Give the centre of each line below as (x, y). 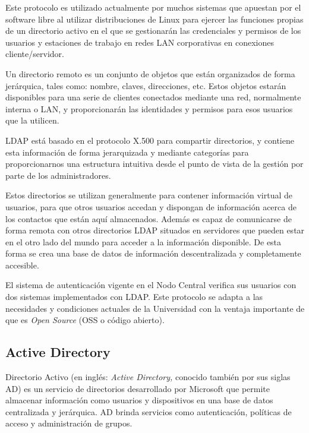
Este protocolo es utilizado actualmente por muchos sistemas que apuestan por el (153, 7)
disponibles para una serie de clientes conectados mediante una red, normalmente (153, 97)
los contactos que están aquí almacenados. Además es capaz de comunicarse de (149, 218)
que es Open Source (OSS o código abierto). (85, 320)
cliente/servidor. (35, 54)
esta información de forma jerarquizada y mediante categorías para (127, 152)
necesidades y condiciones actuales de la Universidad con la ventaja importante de (155, 308)
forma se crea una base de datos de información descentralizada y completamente (153, 253)
